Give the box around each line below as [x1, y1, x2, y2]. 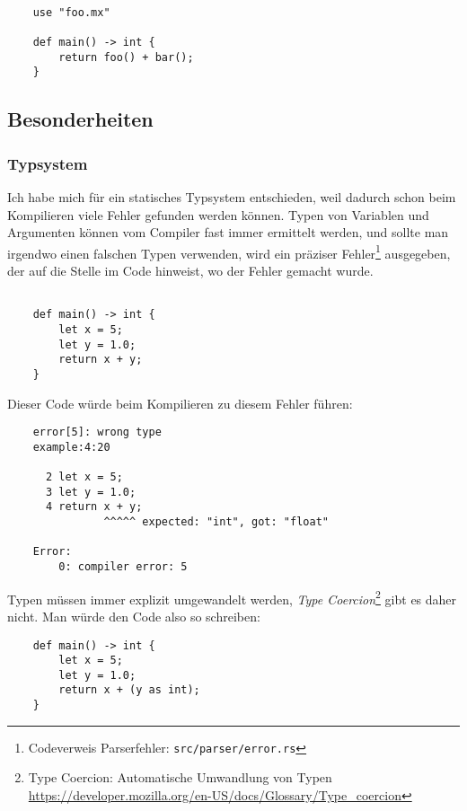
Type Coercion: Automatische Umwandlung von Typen [28, 768, 332, 787]
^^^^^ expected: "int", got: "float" [103, 516, 329, 529]
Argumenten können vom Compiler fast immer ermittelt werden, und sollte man [7, 223, 449, 242]
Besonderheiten [7, 105, 154, 133]
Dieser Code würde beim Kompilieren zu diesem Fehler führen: [7, 393, 353, 412]
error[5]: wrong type [32, 426, 162, 439]
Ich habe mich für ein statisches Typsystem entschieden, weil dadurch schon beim [7, 187, 456, 206]
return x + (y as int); [58, 683, 200, 697]
